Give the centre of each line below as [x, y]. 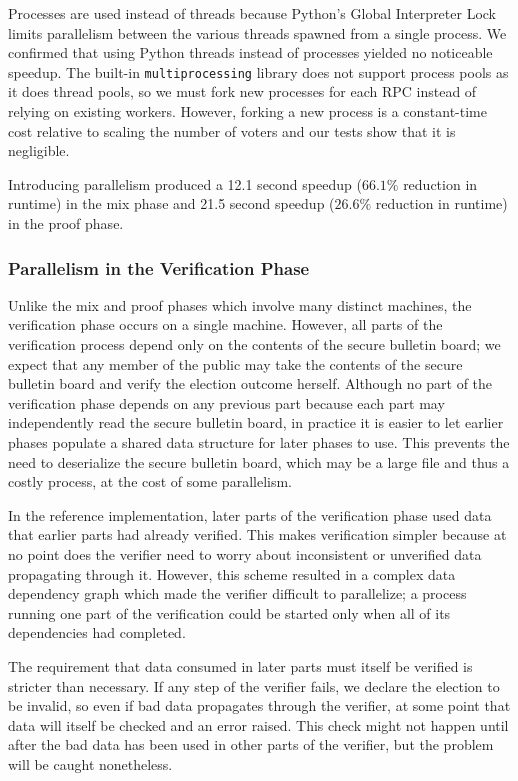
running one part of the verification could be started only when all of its [229, 612]
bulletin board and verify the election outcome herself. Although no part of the [250, 383]
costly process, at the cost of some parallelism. [150, 481]
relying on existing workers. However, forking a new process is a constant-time [247, 111]
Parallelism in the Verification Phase [159, 267]
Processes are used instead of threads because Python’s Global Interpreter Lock [252, 13]
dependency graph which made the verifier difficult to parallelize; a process [237, 593]
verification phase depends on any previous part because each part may [226, 402]
